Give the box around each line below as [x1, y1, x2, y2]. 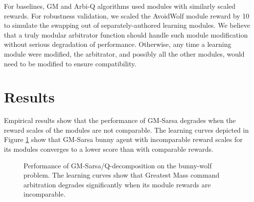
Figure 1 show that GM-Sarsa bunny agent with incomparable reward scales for [4, 134, 243, 144]
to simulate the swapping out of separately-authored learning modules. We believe [4, 20, 250, 30]
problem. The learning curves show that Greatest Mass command [23, 170, 220, 180]
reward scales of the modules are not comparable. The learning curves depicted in [4, 124, 249, 135]
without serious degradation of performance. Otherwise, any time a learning [4, 39, 231, 49]
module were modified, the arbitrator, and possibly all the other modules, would [4, 48, 245, 59]
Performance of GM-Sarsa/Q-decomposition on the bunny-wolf [23, 160, 212, 170]
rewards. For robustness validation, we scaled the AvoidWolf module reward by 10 [4, 10, 250, 20]
